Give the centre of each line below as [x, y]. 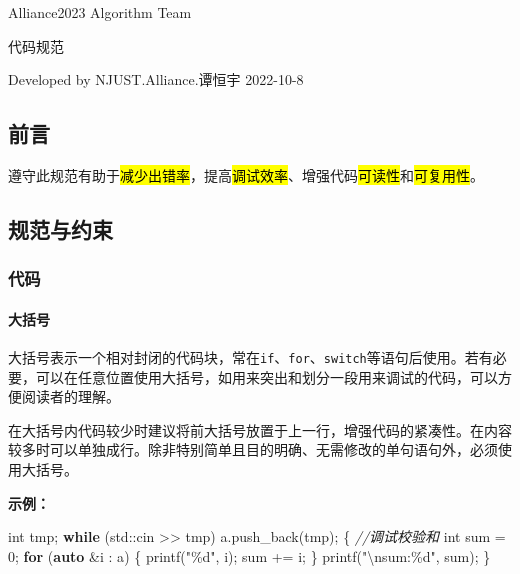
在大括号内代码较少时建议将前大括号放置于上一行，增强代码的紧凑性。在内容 [260, 429]
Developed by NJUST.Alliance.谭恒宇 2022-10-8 [156, 79]
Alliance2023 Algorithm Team [100, 12]
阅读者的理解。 [70, 396]
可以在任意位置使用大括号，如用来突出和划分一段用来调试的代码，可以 [266, 376]
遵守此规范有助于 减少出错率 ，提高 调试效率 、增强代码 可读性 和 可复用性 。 [246, 174]
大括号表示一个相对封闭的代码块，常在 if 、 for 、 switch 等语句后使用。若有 [250, 357]
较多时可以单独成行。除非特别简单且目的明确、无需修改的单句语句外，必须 [253, 449]
